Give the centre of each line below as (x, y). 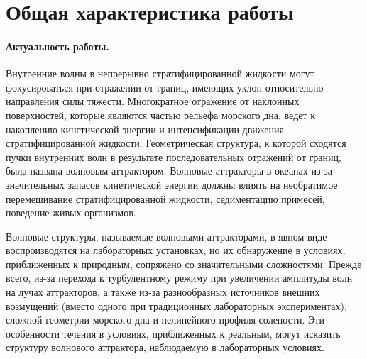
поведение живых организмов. (71, 212)
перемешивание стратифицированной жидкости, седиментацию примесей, (165, 198)
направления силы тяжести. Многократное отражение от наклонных (153, 101)
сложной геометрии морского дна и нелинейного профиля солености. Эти (165, 320)
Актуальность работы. (57, 46)
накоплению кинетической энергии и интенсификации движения (145, 129)
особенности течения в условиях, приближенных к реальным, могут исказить (173, 333)
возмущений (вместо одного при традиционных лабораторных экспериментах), (176, 305)
